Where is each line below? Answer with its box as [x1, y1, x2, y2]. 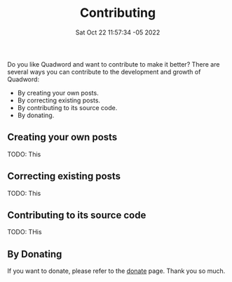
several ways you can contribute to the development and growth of [7, 67, 201, 76]
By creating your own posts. [17, 88, 100, 97]
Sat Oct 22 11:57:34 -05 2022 [75, 28, 161, 36]
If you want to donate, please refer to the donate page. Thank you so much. [7, 267, 226, 275]
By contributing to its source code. [17, 103, 118, 112]
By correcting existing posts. [17, 96, 100, 105]
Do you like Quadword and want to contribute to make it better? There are [7, 60, 220, 68]
